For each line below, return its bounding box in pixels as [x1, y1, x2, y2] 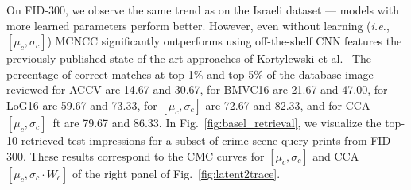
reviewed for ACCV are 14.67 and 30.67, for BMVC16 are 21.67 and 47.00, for [6, 81, 388, 98]
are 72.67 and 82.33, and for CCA [205, 96, 370, 113]
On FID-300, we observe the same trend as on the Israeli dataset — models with [6, 2, 400, 17]
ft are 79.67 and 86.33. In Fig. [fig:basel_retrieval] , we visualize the [52, 114, 382, 130]
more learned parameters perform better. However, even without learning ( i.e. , [6, 17, 390, 33]
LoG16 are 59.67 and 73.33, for [6, 96, 157, 113]
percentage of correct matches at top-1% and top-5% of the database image [6, 65, 374, 82]
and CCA [312, 147, 359, 164]
